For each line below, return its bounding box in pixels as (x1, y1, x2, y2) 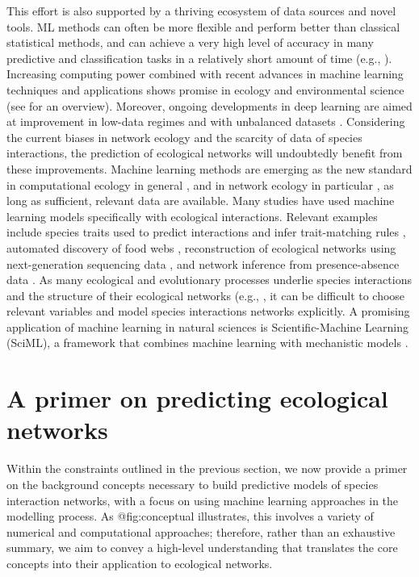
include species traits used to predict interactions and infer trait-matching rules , (6, 224, 406, 240)
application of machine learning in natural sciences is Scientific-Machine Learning (6, 318, 409, 335)
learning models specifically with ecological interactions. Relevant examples (6, 207, 378, 224)
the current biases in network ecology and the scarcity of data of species (6, 128, 362, 145)
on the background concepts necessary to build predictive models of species (6, 475, 379, 492)
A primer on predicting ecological (6, 382, 388, 415)
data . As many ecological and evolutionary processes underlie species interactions (6, 271, 412, 288)
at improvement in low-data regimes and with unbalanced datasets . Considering (6, 113, 405, 130)
